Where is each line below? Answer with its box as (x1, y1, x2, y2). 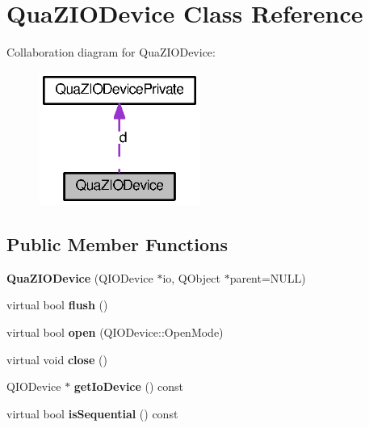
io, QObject (162, 269, 220, 286)
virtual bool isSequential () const (6, 405, 178, 422)
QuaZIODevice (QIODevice (6, 269, 153, 286)
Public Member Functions (6, 231, 228, 256)
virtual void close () (6, 350, 107, 367)
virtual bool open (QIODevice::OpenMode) (6, 323, 224, 340)
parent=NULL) (229, 269, 306, 286)
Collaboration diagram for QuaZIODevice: (6, 44, 216, 61)
